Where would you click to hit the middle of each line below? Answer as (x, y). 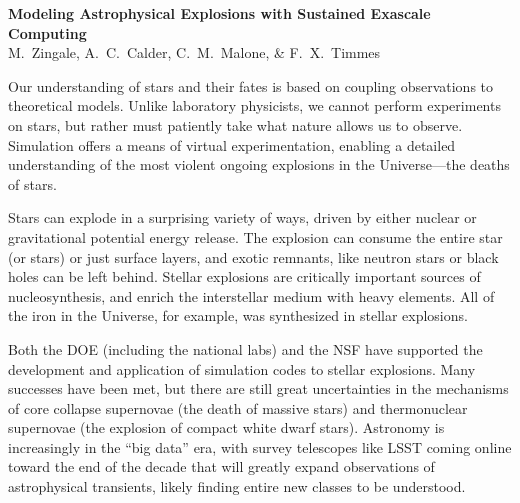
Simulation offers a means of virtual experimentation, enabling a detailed (232, 144)
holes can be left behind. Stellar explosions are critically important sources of (244, 276)
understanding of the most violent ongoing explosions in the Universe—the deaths (259, 164)
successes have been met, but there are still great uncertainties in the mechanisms (258, 388)
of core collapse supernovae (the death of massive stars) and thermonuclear (238, 407)
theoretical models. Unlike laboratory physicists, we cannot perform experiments (254, 105)
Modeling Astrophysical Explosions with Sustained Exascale (219, 13)
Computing (47, 32)
